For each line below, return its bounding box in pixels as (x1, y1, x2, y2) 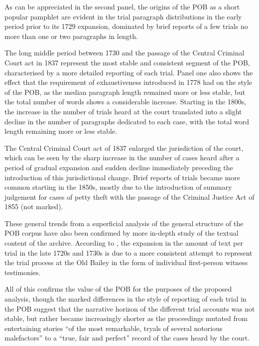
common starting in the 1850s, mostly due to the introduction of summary (4, 182, 232, 192)
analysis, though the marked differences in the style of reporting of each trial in (4, 294, 247, 304)
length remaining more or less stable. (4, 126, 117, 136)
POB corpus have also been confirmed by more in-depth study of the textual (4, 228, 239, 238)
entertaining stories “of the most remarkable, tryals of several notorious (4, 323, 223, 333)
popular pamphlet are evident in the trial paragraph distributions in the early (4, 11, 242, 21)
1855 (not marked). (4, 201, 63, 212)
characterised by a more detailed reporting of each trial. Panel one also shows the (4, 67, 253, 77)
